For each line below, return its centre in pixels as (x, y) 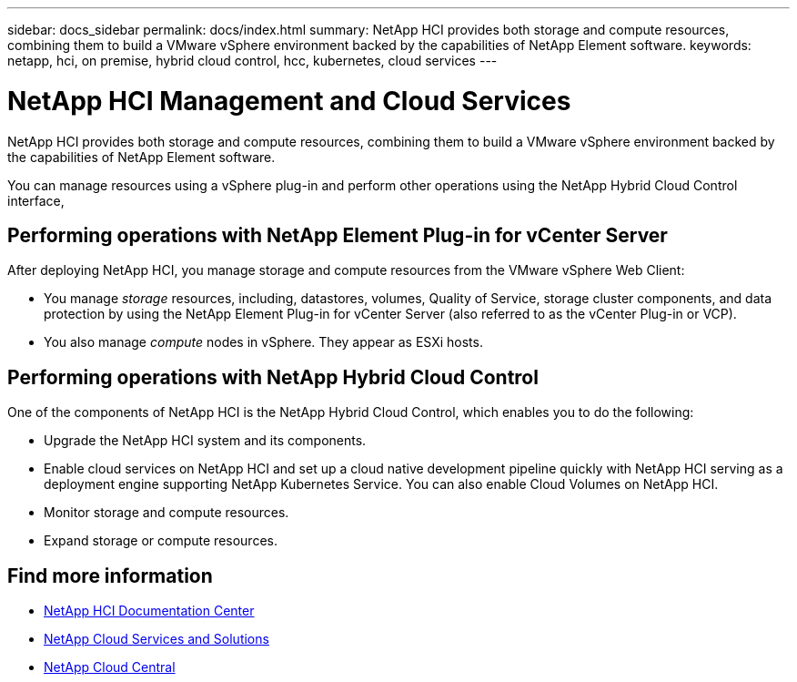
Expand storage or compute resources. (161, 541)
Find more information (110, 575)
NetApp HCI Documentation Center (149, 611)
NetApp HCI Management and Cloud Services (289, 101)
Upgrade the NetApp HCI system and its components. (205, 441)
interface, (36, 200)
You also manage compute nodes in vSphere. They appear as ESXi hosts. (263, 342)
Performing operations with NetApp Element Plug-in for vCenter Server (338, 235)
